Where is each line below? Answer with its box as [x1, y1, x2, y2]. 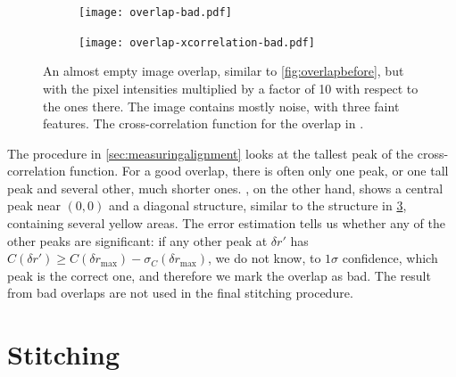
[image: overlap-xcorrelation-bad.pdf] [79, 36, 315, 49]
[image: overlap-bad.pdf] [79, 6, 232, 19]
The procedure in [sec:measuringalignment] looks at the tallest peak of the [7, 143, 414, 162]
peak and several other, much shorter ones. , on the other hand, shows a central [7, 178, 444, 197]
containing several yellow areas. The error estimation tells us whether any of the [7, 214, 445, 233]
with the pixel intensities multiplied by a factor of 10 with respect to [43, 78, 419, 97]
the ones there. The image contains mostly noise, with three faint [43, 96, 400, 115]
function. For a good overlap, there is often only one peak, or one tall [70, 161, 449, 180]
